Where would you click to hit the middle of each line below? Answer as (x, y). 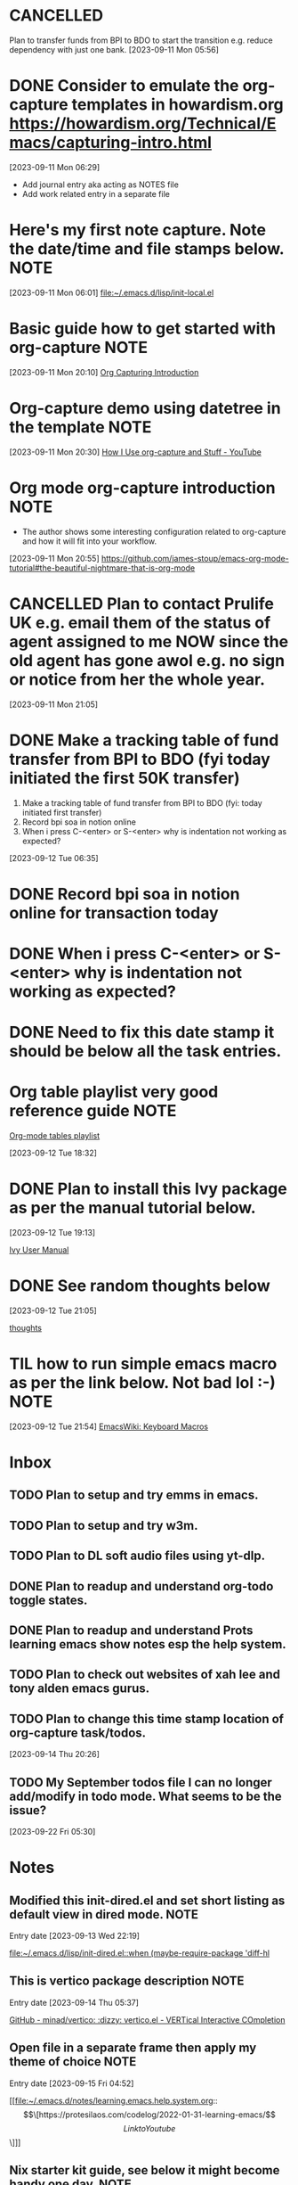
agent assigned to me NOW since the (149, 641)
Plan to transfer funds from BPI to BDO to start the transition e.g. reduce (141, 40)
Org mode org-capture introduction (142, 488)
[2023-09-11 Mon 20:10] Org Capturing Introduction (104, 372)
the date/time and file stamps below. (147, 249)
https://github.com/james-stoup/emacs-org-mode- (195, 558)
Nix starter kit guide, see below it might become (145, 2170)
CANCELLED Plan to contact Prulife (141, 604)
